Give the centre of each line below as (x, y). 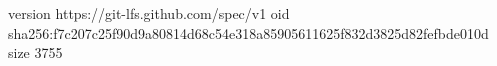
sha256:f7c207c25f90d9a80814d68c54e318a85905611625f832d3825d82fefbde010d (248, 32)
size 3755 (35, 52)
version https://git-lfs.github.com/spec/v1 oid (149, 13)
